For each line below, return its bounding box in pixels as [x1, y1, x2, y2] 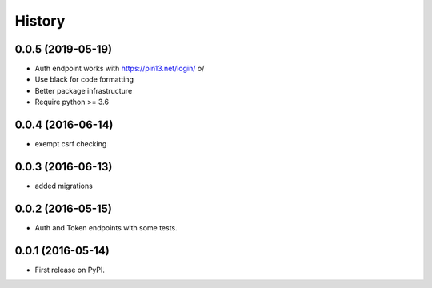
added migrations [34, 181, 94, 191]
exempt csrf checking [34, 139, 107, 149]
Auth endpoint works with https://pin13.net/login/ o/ [34, 64, 205, 74]
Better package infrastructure [34, 86, 133, 95]
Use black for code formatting [34, 74, 134, 84]
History [14, 12, 66, 30]
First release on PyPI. [34, 265, 106, 274]
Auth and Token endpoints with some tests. [34, 222, 178, 232]
